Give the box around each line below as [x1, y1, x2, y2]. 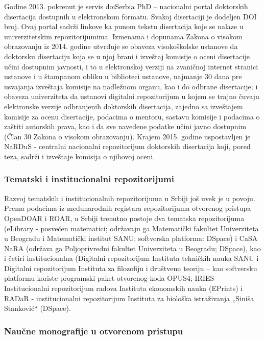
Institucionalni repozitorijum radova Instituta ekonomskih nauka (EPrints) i [4, 283, 243, 294]
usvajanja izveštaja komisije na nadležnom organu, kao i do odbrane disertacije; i [4, 81, 258, 91]
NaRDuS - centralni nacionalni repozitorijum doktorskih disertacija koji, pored [4, 141, 251, 152]
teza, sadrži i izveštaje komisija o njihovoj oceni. [4, 151, 155, 161]
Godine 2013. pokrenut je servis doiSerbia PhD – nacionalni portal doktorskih [4, 1, 248, 11]
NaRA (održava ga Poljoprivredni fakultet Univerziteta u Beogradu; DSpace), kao [4, 242, 261, 253]
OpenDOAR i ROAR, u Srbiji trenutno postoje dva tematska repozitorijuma [4, 212, 245, 223]
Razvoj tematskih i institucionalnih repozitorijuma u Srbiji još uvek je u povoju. [4, 192, 255, 203]
